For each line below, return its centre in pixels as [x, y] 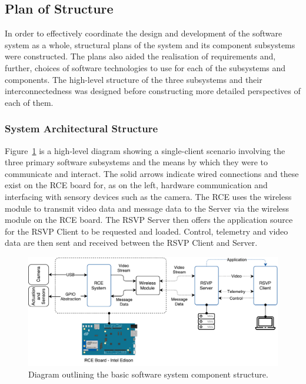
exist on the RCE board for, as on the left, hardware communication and [136, 185]
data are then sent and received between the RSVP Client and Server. [131, 243]
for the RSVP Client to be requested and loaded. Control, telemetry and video [147, 231]
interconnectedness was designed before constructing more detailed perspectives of [153, 91]
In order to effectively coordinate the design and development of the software [144, 33]
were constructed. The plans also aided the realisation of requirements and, [140, 56]
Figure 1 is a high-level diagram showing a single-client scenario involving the [145, 150]
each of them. [29, 102]
